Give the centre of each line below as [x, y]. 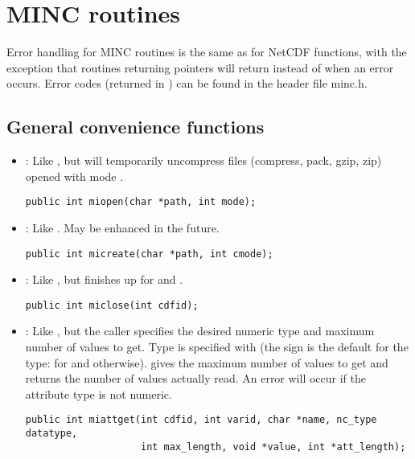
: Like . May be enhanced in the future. [122, 227]
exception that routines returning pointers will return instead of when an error [200, 67]
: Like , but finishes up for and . [104, 279]
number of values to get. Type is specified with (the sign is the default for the [217, 347]
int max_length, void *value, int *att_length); [273, 447]
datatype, [51, 434]
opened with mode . [74, 176]
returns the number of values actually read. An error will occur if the [196, 378]
